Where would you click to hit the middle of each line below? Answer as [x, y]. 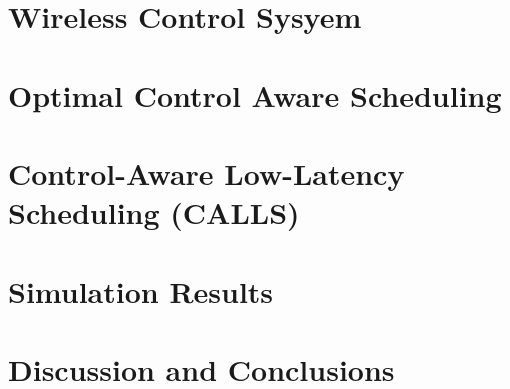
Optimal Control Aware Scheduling [255, 94]
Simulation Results [141, 290]
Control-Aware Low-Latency [206, 172]
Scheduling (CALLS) [154, 212]
